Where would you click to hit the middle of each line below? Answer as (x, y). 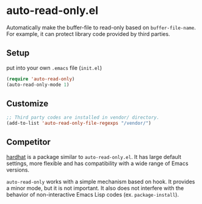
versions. (18, 170)
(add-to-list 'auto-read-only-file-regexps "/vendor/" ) (79, 123)
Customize (27, 103)
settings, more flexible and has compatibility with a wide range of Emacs (97, 163)
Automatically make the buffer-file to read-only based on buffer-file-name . (101, 27)
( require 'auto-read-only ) (41, 79)
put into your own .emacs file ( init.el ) (54, 68)
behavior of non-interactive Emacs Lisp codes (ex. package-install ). (92, 194)
